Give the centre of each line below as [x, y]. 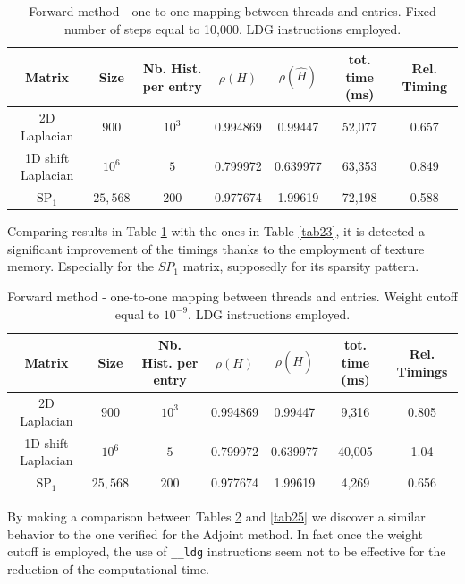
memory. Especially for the [81, 266]
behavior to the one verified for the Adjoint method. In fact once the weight [215, 533]
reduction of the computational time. [109, 569]
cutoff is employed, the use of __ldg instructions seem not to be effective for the [227, 551]
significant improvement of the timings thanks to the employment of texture [216, 248]
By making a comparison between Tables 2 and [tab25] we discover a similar [216, 516]
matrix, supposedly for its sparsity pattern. [301, 266]
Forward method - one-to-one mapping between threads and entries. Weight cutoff [232, 296]
